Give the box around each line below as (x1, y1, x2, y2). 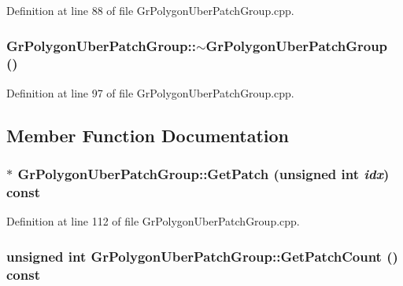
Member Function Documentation (6, 123, 290, 147)
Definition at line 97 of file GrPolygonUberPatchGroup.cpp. (6, 84, 294, 101)
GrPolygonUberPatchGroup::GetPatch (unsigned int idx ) (17, 164, 390, 184)
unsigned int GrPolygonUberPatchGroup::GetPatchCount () (6, 246, 398, 266)
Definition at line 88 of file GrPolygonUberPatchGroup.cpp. (6, 2, 294, 18)
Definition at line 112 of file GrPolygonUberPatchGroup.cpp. (6, 213, 300, 229)
